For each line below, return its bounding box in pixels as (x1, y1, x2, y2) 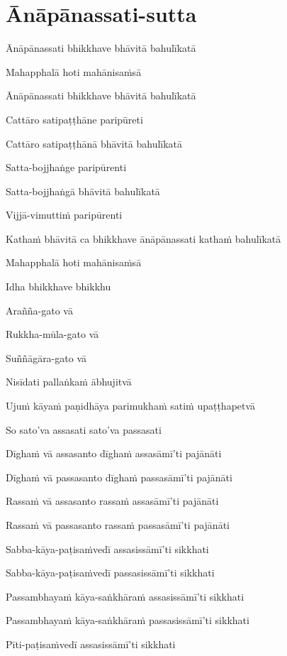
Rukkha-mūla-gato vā (6, 327, 99, 341)
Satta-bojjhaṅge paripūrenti (6, 160, 127, 175)
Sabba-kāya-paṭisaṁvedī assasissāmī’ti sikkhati (6, 541, 209, 556)
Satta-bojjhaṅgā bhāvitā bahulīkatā (6, 183, 160, 198)
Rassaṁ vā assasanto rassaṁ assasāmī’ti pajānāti (6, 493, 219, 508)
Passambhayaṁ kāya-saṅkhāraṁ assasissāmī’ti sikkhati (6, 589, 244, 603)
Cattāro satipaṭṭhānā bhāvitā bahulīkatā (6, 136, 183, 151)
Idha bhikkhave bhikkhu (6, 279, 111, 294)
